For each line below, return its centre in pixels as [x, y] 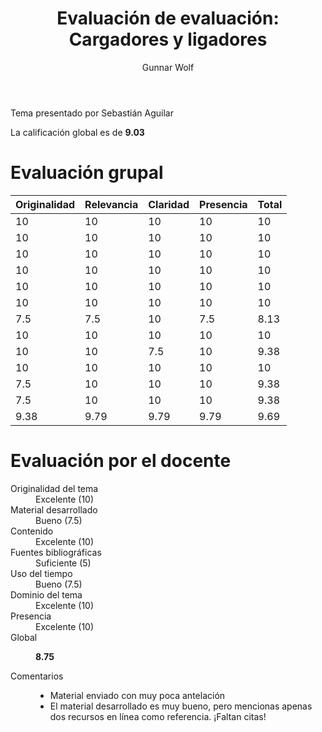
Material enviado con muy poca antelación [137, 695]
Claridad [169, 204]
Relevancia [111, 204]
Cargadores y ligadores [168, 39]
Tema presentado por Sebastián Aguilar [92, 113]
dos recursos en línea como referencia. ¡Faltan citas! [158, 716]
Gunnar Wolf [168, 67]
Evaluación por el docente [121, 461]
